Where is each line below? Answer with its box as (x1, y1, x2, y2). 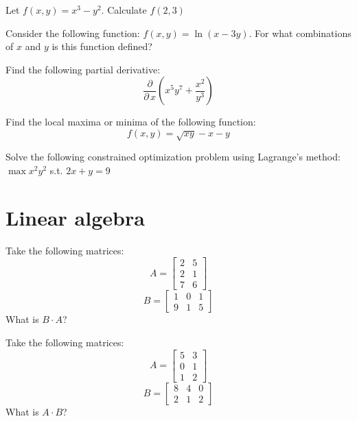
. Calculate (101, 3, 147, 16)
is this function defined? (51, 39, 152, 53)
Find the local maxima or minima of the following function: (5, 115, 256, 129)
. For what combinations (249, 25, 352, 40)
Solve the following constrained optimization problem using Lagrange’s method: (5, 149, 341, 164)
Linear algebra (5, 203, 145, 231)
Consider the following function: (5, 25, 140, 40)
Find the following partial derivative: (5, 62, 161, 76)
